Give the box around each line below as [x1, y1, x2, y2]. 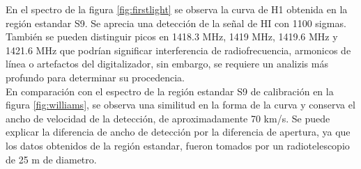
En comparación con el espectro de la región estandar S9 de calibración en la [6, 83, 334, 98]
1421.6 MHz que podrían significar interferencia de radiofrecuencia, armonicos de [6, 42, 351, 57]
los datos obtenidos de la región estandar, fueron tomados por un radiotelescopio [6, 138, 350, 152]
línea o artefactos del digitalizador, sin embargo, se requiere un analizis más [6, 56, 328, 71]
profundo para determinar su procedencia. [6, 70, 185, 84]
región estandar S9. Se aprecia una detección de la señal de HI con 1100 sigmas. [6, 15, 346, 30]
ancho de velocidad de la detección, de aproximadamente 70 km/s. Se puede [6, 111, 330, 125]
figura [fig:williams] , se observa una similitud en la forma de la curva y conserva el [6, 97, 355, 112]
